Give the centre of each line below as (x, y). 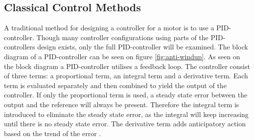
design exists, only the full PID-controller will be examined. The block (143, 47)
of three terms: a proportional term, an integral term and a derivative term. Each (126, 76)
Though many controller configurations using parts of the (122, 37)
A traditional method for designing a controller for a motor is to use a (109, 28)
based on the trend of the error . (53, 133)
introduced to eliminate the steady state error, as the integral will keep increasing (126, 114)
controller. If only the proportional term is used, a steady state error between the (126, 95)
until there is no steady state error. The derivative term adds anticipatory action (125, 124)
